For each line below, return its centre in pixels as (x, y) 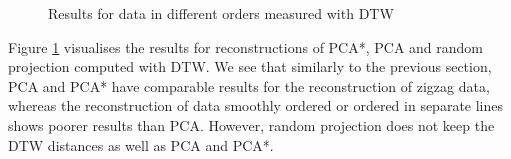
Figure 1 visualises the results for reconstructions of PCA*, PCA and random (246, 46)
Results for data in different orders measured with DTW (221, 13)
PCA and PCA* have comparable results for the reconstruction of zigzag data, (249, 85)
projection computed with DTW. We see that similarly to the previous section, (250, 66)
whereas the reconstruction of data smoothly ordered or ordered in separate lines (256, 105)
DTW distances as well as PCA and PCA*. (141, 144)
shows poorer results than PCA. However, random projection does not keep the (251, 124)
